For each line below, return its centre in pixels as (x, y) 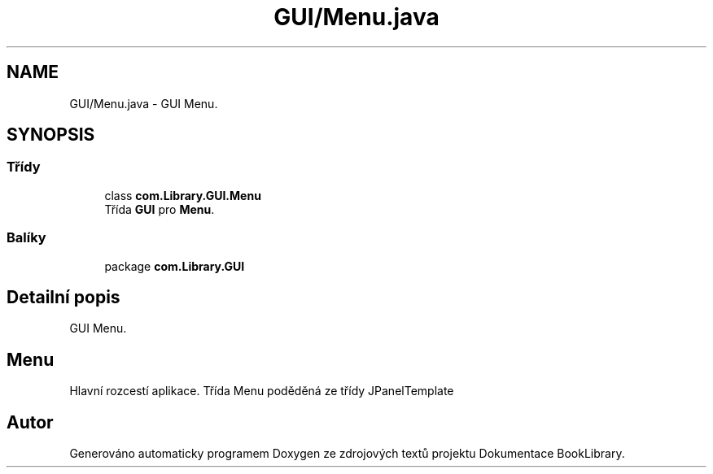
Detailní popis (63, 297)
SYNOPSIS (51, 135)
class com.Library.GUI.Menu (183, 195)
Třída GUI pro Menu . (160, 209)
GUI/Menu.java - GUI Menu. (144, 103)
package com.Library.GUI (175, 266)
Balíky (26, 238)
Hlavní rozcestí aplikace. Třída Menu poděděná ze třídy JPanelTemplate (262, 391)
